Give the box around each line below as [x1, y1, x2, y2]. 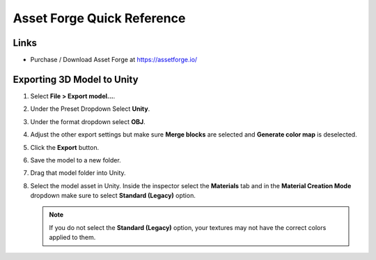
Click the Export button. [30, 143, 100, 151]
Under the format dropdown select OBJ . [30, 117, 146, 125]
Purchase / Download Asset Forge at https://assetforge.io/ [30, 56, 198, 64]
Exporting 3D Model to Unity [13, 73, 139, 85]
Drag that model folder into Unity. [30, 169, 126, 177]
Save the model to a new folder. [30, 155, 121, 164]
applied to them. [49, 234, 96, 242]
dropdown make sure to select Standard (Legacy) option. [30, 192, 196, 200]
